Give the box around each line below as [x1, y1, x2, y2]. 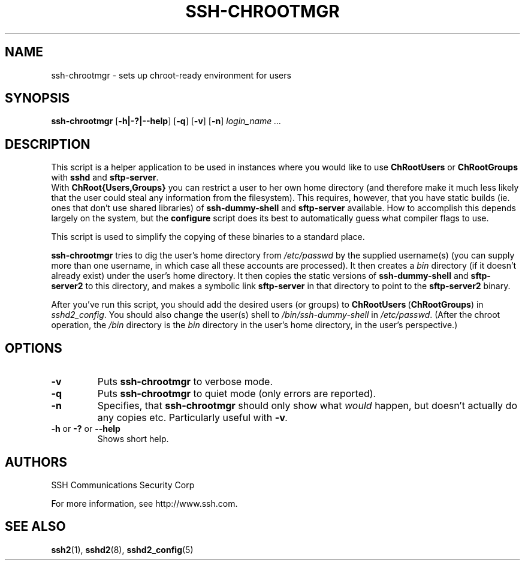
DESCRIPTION [5, 136, 90, 152]
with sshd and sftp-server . [51, 172, 159, 183]
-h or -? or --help [51, 423, 120, 434]
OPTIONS [5, 340, 62, 356]
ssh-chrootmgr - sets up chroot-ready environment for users [51, 70, 291, 80]
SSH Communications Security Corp [51, 479, 195, 490]
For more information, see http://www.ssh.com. [51, 498, 238, 509]
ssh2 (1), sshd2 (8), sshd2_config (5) [51, 544, 194, 555]
